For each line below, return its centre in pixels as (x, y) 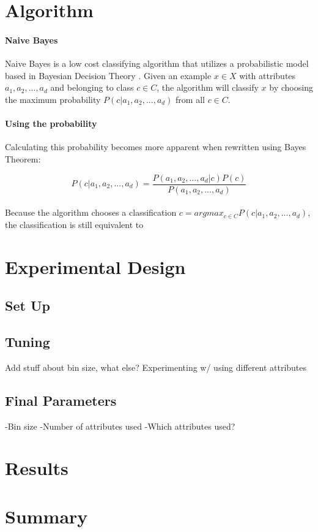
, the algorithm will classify (208, 87)
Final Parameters (61, 400)
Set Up (28, 306)
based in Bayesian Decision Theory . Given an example (108, 75)
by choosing (291, 87)
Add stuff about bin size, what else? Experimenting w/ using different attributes (156, 367)
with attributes (268, 75)
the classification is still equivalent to (74, 224)
